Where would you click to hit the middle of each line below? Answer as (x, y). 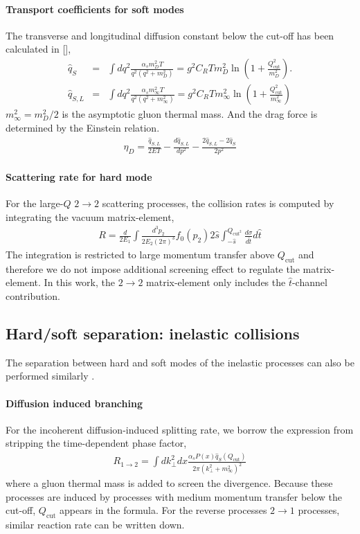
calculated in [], (38, 49)
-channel (309, 282)
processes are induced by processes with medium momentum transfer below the (174, 496)
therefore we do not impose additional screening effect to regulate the (153, 268)
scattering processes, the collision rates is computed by (218, 203)
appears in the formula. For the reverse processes (163, 510)
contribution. (33, 295)
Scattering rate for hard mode (79, 176)
